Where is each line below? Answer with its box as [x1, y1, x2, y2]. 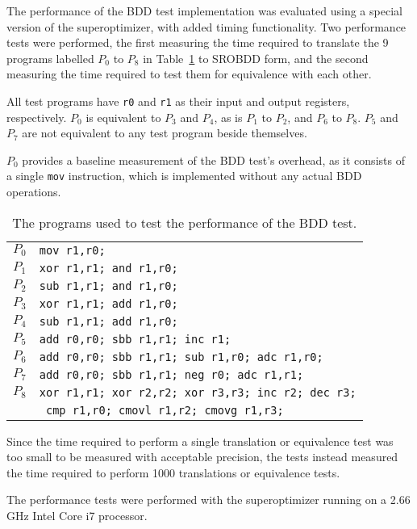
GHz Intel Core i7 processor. [6, 507, 148, 524]
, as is [214, 108, 243, 125]
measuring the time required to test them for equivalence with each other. [6, 65, 372, 82]
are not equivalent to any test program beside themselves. [22, 124, 307, 141]
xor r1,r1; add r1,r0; [39, 296, 178, 310]
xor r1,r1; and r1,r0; [39, 261, 178, 275]
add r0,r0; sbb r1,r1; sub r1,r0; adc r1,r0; [39, 350, 323, 363]
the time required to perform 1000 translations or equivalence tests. [6, 464, 340, 481]
